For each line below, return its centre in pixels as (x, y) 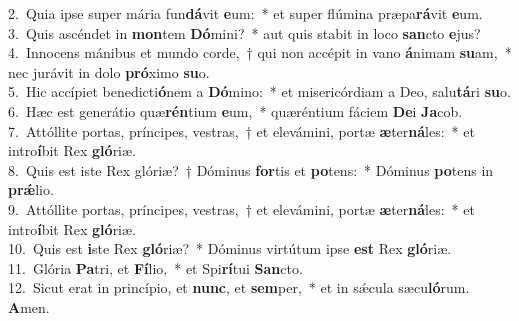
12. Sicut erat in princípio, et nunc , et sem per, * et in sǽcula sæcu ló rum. (239, 287)
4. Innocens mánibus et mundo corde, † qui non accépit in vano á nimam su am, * (260, 52)
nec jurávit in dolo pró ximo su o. (109, 71)
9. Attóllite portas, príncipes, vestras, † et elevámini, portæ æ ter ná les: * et (241, 208)
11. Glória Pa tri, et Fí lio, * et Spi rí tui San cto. (155, 267)
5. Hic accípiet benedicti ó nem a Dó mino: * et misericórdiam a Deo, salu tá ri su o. (259, 91)
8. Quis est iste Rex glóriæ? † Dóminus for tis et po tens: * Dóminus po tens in (251, 169)
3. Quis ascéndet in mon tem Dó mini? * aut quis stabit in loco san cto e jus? (244, 32)
